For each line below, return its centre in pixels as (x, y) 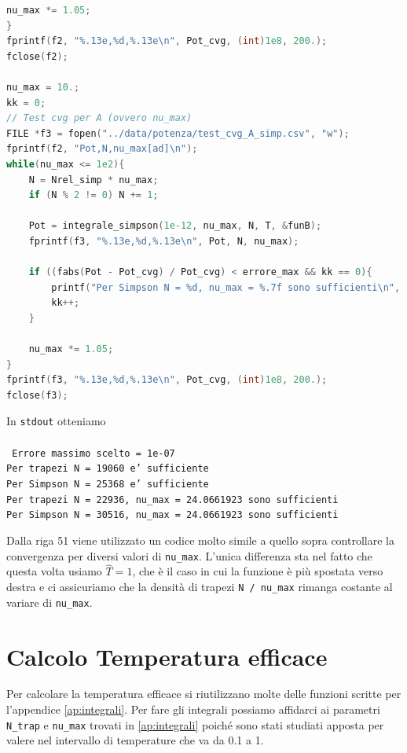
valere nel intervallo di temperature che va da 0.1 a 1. (135, 740)
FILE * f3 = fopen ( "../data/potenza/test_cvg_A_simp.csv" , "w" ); (178, 133)
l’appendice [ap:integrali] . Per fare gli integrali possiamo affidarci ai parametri (193, 709)
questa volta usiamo (54, 571)
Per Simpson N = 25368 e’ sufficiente (108, 484)
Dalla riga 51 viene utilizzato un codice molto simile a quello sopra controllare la (200, 540)
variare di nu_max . (49, 602)
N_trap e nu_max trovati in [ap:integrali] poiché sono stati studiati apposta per (195, 724)
